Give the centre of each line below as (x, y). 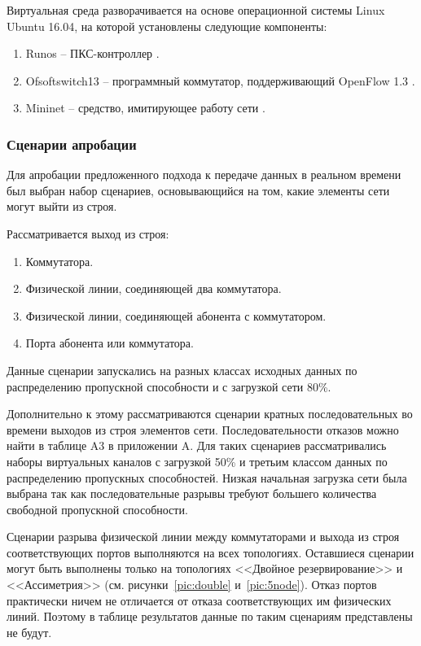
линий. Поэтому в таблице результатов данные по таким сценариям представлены (210, 616)
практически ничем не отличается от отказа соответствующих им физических (199, 600)
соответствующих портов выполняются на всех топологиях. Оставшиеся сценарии (210, 552)
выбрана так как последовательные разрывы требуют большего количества (192, 493)
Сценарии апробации (72, 144)
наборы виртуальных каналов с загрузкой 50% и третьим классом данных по (197, 461)
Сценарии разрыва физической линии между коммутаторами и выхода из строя (203, 537)
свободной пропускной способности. (97, 509)
